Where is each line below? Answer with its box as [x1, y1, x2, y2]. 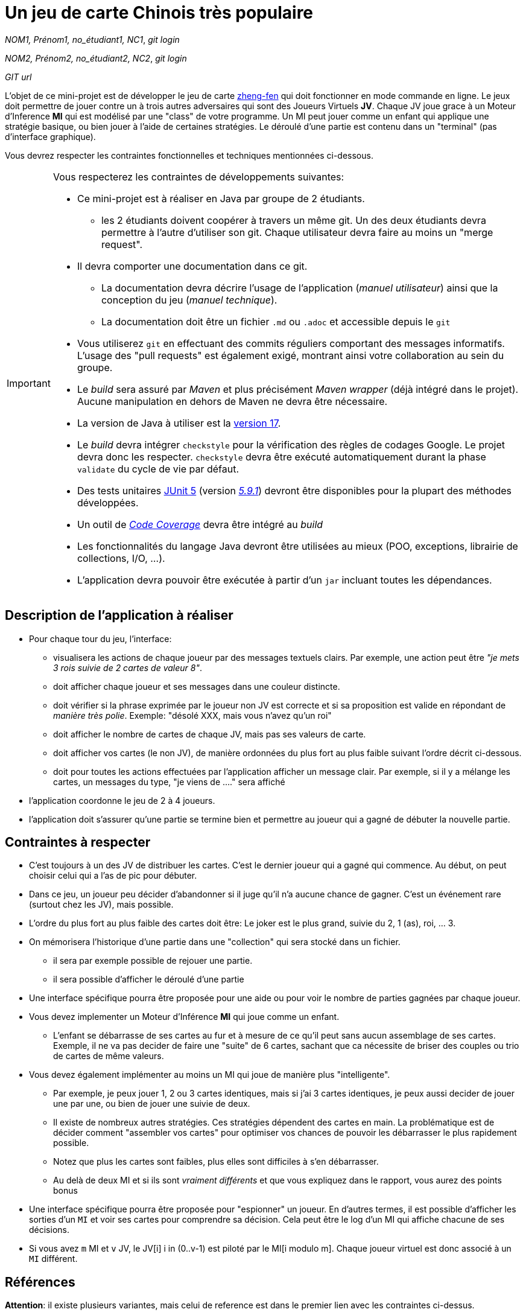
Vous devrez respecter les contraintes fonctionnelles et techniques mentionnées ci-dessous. [5, 150, 373, 161]
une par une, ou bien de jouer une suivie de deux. [53, 1098, 250, 1109]
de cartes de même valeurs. [53, 1051, 164, 1062]
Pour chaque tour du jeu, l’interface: [29, 633, 172, 644]
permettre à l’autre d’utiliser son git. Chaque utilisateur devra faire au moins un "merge [101, 226, 493, 238]
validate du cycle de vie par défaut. [77, 462, 239, 475]
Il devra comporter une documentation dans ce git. [77, 259, 308, 272]
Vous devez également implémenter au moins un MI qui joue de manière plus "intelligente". [29, 1069, 390, 1080]
